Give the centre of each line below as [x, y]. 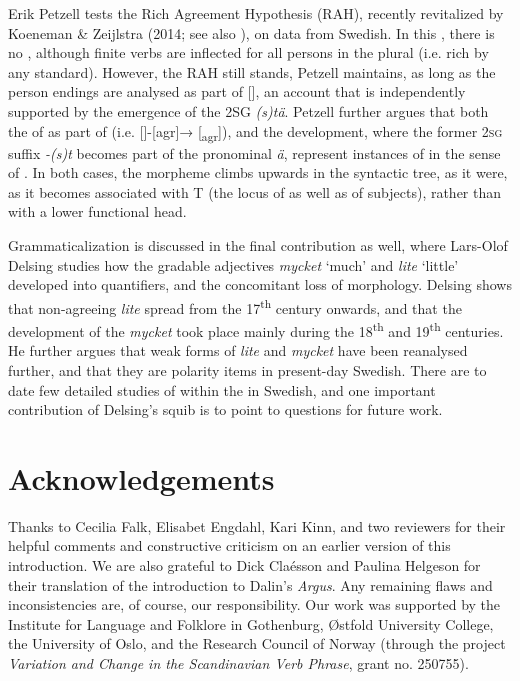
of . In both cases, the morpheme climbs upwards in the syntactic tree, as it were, [258, 172]
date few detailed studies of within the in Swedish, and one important [222, 389]
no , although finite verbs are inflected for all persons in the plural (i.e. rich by [248, 52]
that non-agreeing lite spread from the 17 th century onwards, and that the [235, 306]
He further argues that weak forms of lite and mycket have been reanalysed [238, 350]
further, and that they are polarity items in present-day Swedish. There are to [247, 369]
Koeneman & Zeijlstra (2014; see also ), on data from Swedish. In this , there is [251, 32]
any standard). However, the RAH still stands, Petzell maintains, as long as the [252, 71]
